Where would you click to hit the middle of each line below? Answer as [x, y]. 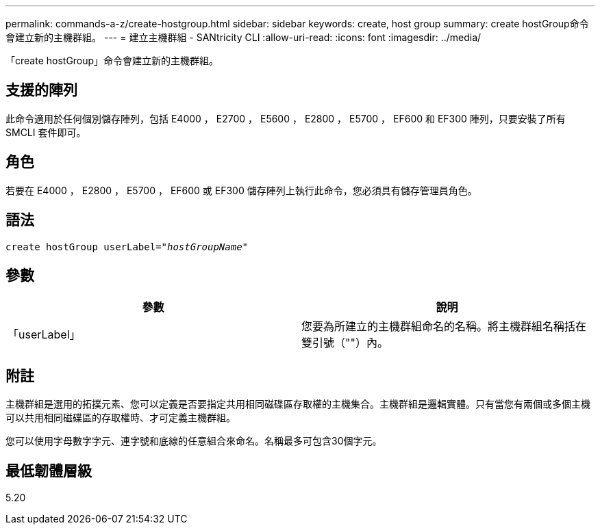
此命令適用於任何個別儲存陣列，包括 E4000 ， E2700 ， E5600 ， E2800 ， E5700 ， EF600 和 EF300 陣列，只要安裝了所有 [286, 118]
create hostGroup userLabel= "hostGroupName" [127, 247]
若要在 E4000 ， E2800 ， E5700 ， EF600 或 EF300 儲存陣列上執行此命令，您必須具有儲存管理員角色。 [241, 190]
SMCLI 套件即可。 [46, 132]
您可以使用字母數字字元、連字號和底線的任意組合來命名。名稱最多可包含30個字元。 [194, 441]
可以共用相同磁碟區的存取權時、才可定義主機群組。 [121, 418]
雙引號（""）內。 [345, 343]
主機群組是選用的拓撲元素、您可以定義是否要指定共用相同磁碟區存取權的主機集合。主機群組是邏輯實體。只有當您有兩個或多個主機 [298, 404]
